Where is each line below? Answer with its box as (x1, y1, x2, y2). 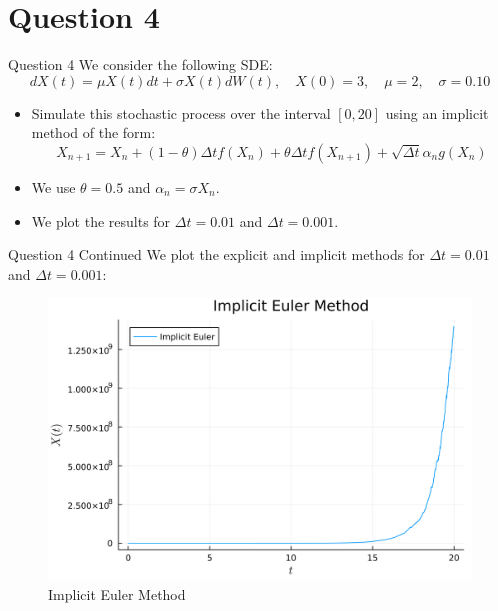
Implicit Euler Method (48, 584, 186, 605)
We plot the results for (31, 210, 171, 231)
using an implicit (385, 102, 489, 123)
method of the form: (31, 122, 156, 143)
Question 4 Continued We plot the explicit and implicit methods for (8, 244, 425, 265)
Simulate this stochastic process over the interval (31, 102, 331, 123)
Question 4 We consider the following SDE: (8, 54, 273, 75)
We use (31, 176, 76, 197)
